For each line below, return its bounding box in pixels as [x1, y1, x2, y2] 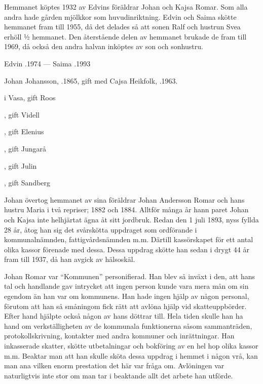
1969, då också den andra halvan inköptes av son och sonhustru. [4, 41, 203, 52]
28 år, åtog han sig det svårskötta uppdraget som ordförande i [4, 224, 197, 235]
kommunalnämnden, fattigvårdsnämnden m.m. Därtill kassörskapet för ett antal [4, 234, 253, 245]
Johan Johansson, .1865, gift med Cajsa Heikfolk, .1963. [4, 75, 178, 86]
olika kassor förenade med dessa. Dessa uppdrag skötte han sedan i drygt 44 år [4, 244, 249, 254]
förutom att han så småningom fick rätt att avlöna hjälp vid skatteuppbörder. [4, 300, 247, 311]
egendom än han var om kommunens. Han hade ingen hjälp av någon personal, [4, 291, 249, 301]
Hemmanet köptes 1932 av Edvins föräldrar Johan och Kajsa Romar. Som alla [4, 2, 248, 12]
